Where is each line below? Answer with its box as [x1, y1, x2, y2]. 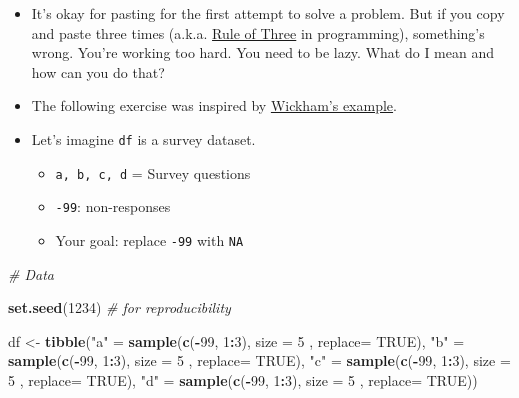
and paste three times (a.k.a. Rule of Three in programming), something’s [31, 22, 485, 43]
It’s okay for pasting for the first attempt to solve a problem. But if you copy [31, 3, 505, 23]
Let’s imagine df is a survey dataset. [31, 128, 256, 149]
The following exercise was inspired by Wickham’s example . [31, 95, 397, 116]
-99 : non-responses [55, 196, 171, 217]
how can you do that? [31, 61, 165, 82]
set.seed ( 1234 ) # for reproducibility [8, 297, 231, 318]
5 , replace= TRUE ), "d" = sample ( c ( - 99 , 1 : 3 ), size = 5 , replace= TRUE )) [8, 369, 478, 390]
